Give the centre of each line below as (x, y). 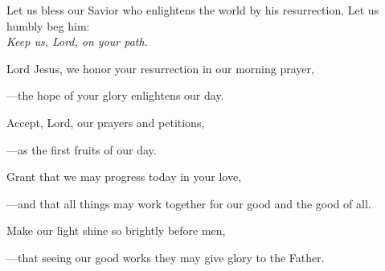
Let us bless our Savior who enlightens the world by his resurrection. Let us (193, 10)
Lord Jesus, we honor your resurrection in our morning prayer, (160, 68)
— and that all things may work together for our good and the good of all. (189, 203)
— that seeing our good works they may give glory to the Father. (166, 257)
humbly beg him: (48, 25)
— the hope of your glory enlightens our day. (115, 95)
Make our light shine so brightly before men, (116, 230)
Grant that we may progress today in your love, (124, 177)
